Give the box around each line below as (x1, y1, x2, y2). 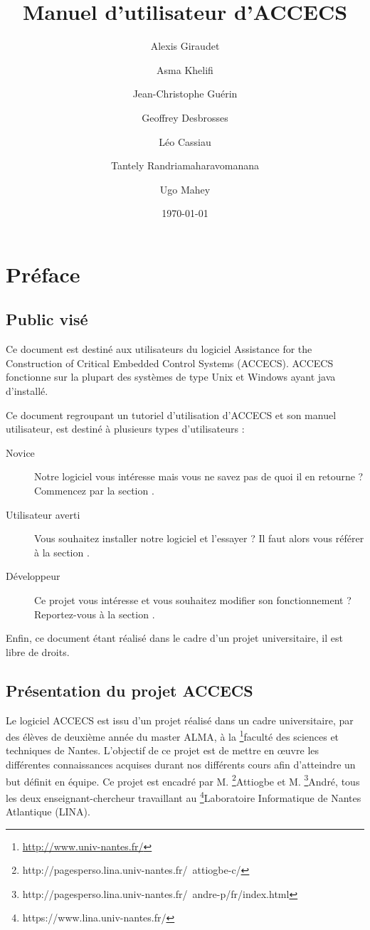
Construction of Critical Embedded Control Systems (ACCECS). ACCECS (6, 355, 334, 370)
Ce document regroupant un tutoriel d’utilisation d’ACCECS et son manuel (6, 407, 337, 422)
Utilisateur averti (6, 507, 80, 522)
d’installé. (6, 384, 48, 398)
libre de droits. (6, 644, 70, 659)
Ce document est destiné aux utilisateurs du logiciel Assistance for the (6, 342, 312, 356)
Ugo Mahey (159, 181, 211, 196)
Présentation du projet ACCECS (6, 679, 253, 701)
